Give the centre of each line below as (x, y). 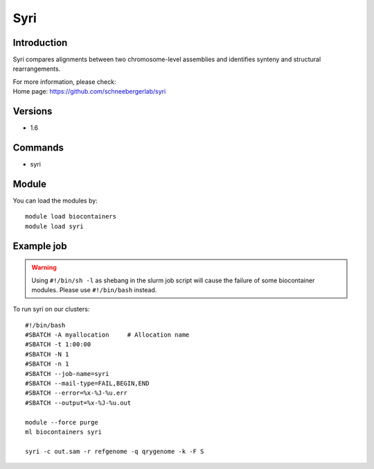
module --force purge (62, 422)
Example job (40, 246)
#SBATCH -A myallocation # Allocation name (107, 335)
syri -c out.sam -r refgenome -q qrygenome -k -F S (115, 451)
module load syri (54, 226)
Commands (38, 147)
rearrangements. (37, 69)
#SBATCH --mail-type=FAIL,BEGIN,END (87, 384)
